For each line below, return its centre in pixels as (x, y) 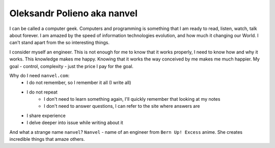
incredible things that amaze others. (47, 139)
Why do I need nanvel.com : (39, 75)
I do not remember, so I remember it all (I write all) (79, 83)
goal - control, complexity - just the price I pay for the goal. (71, 66)
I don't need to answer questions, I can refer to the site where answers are (122, 106)
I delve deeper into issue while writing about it (75, 123)
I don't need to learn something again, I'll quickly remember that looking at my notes (132, 99)
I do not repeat (42, 92)
